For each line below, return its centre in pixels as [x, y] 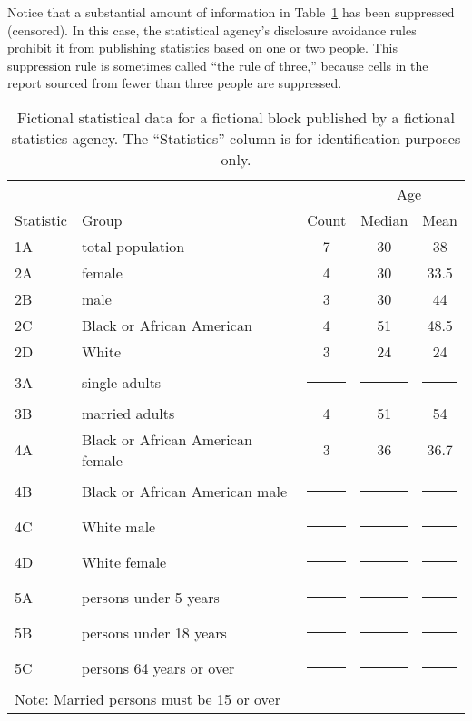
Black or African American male [184, 491]
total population [133, 246]
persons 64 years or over [158, 667]
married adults [128, 413]
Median [384, 219]
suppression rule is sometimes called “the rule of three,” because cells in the [218, 65]
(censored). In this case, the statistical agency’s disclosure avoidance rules [212, 29]
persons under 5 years [150, 597]
